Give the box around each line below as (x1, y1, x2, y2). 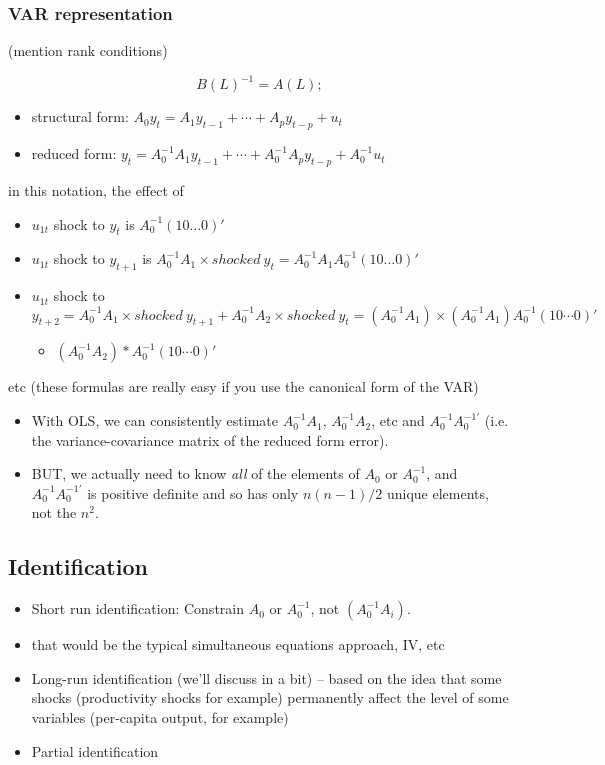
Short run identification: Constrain (31, 598, 244, 619)
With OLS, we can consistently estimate (31, 410, 278, 431)
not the (31, 502, 77, 523)
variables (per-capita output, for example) (31, 707, 289, 728)
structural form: (31, 106, 129, 127)
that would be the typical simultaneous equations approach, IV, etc (31, 634, 445, 655)
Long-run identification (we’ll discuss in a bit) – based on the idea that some (31, 667, 502, 688)
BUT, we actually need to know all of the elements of (31, 463, 360, 484)
